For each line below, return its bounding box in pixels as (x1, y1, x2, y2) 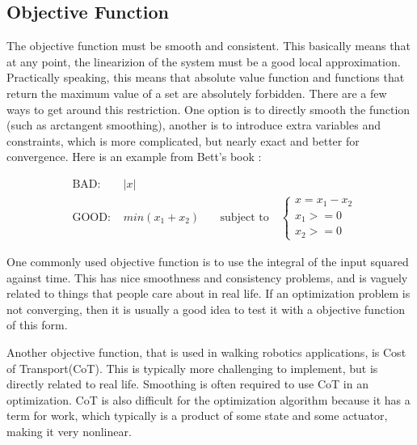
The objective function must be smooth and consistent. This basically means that (6, 37, 411, 54)
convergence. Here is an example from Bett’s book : (6, 148, 262, 165)
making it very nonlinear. (6, 422, 132, 439)
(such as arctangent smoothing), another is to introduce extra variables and (6, 117, 381, 133)
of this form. (6, 316, 68, 333)
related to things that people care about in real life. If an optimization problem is (6, 285, 411, 302)
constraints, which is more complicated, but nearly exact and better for (6, 132, 360, 149)
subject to (220, 211, 269, 223)
